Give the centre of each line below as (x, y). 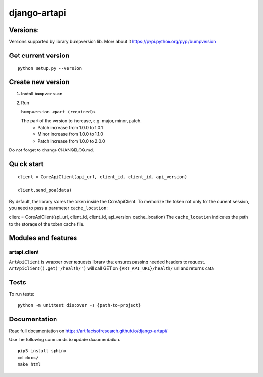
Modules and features (43, 238)
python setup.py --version (50, 68)
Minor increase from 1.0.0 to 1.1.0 (70, 134)
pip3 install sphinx (42, 351)
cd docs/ (28, 358)
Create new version (39, 82)
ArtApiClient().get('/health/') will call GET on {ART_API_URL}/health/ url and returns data (112, 268)
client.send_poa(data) (45, 190)
